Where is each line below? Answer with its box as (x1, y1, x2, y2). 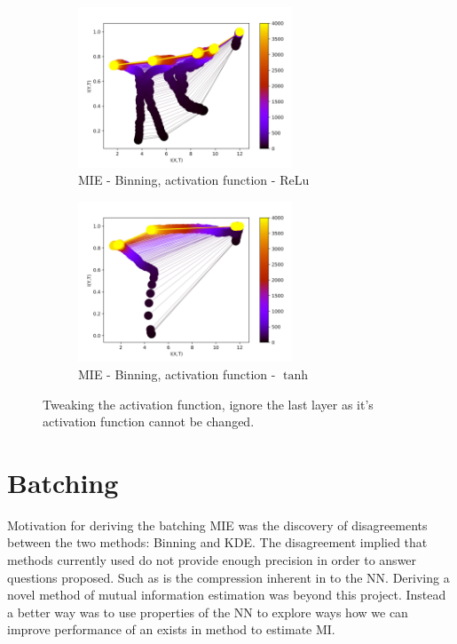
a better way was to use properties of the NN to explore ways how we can (7, 602, 408, 621)
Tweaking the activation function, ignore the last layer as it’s (43, 394, 374, 413)
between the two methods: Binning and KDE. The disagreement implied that (7, 533, 428, 552)
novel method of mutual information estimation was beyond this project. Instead (7, 585, 446, 604)
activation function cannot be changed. (43, 412, 255, 431)
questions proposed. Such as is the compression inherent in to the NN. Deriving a (7, 568, 450, 586)
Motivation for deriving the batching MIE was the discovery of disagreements (7, 515, 428, 534)
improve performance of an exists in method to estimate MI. (7, 620, 335, 639)
